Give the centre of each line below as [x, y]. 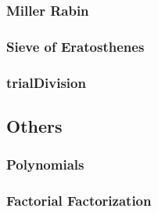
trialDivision [46, 82]
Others [34, 125]
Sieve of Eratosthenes [75, 46]
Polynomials [45, 164]
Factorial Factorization [79, 201]
